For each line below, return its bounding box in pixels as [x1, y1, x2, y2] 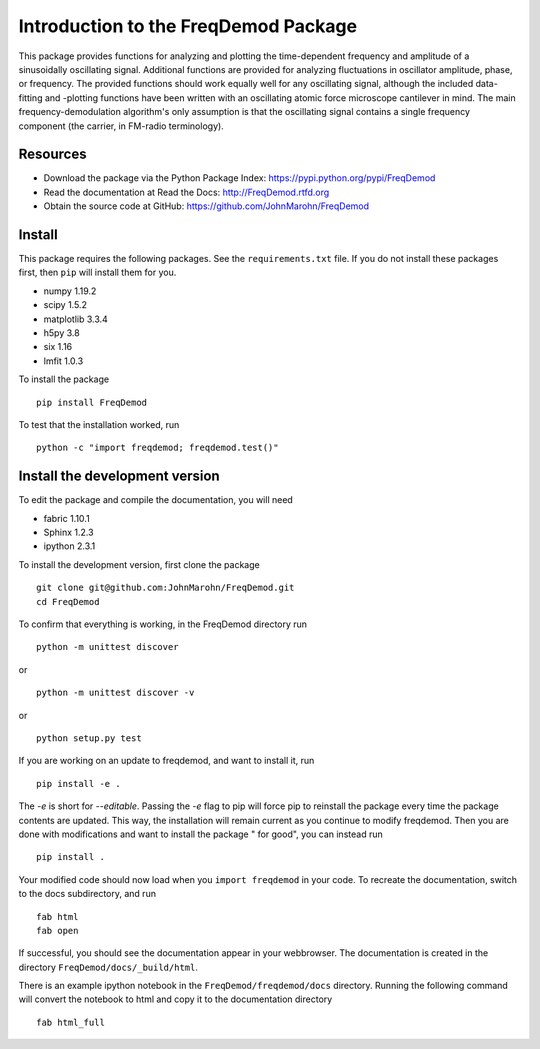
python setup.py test [36, 732, 142, 744]
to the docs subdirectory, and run [18, 888, 157, 900]
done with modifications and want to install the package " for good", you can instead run [18, 828, 384, 840]
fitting [18, 91, 43, 104]
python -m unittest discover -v [36, 687, 195, 699]
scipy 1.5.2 [43, 299, 87, 311]
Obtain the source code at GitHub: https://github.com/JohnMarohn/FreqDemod [43, 200, 370, 212]
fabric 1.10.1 [43, 512, 90, 524]
